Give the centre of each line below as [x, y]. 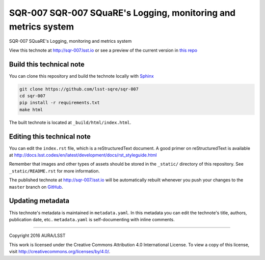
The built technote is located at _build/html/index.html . [70, 122]
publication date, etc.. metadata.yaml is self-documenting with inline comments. [92, 219]
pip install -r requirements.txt [60, 103]
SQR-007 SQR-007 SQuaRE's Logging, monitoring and [122, 13]
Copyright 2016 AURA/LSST [37, 235]
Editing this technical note [50, 136]
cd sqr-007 [32, 96]
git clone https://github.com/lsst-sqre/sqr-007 [79, 89]
